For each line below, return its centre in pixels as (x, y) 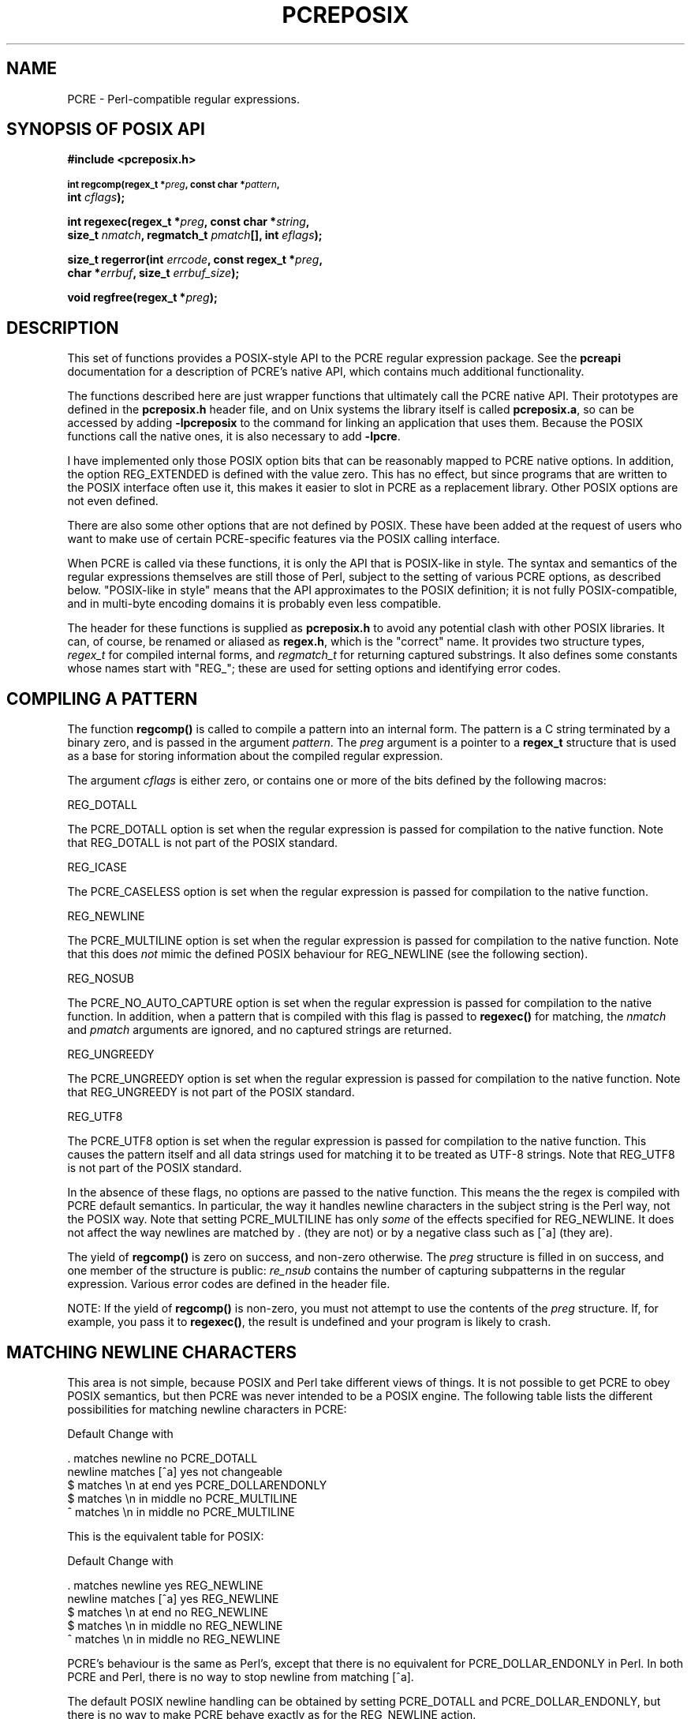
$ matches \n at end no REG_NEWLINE (168, 1612)
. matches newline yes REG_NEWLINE (165, 1585)
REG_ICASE (97, 867)
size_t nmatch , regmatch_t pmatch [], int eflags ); (195, 235)
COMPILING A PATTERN (102, 698)
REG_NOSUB (101, 979)
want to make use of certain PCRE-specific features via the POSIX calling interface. (284, 539)
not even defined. (113, 501)
